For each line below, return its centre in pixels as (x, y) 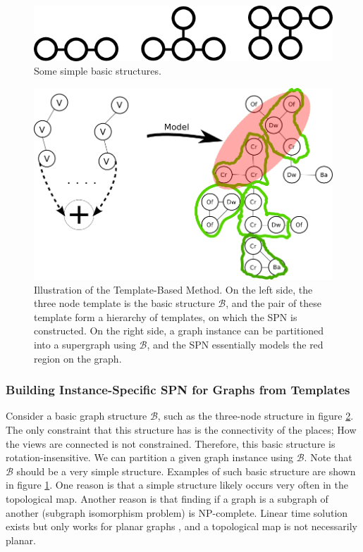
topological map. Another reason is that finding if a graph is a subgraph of (167, 498)
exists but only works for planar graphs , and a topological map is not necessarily (181, 526)
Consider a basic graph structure (76, 416)
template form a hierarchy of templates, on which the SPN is (166, 316)
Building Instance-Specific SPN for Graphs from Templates (178, 390)
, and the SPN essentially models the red (235, 344)
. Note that (328, 457)
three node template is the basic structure (124, 303)
